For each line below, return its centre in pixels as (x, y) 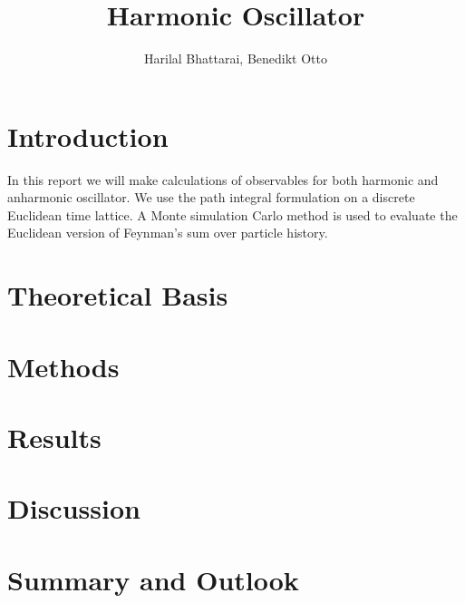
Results (54, 437)
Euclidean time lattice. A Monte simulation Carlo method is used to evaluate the (232, 214)
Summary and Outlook (153, 579)
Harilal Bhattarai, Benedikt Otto (236, 58)
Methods (63, 366)
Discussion (74, 508)
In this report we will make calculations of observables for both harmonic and (223, 179)
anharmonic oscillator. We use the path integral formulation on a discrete (211, 197)
